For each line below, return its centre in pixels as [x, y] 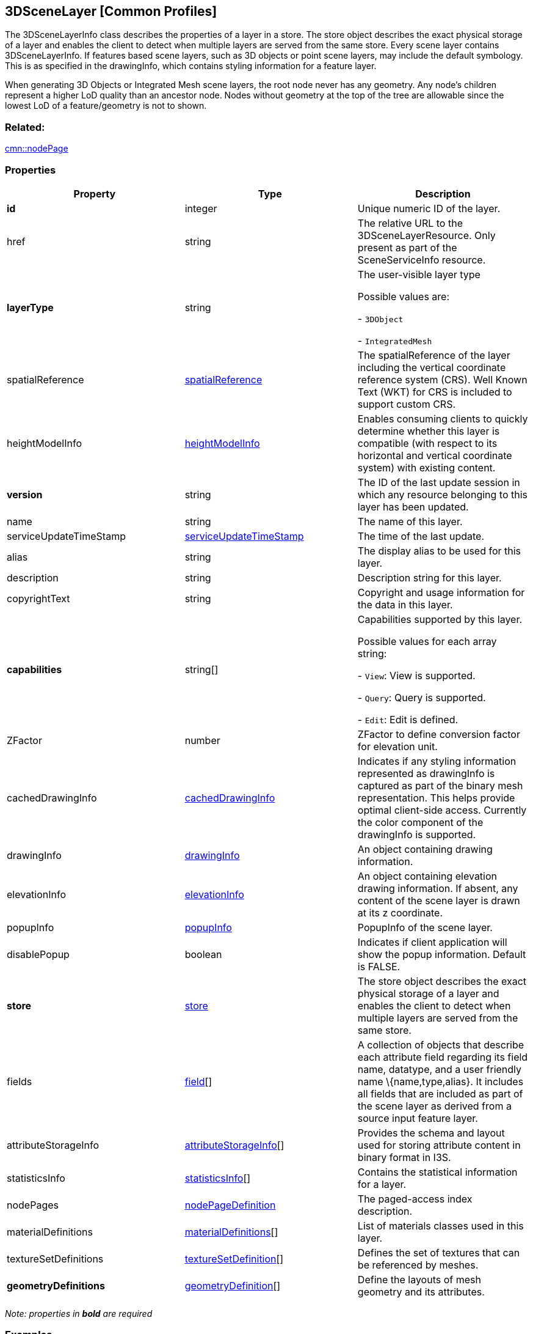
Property [95, 193]
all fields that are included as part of [440, 1093]
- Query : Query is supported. [422, 697]
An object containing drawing [425, 849]
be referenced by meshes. [418, 1265]
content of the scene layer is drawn [439, 900]
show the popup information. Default [442, 954]
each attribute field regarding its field [443, 1057]
